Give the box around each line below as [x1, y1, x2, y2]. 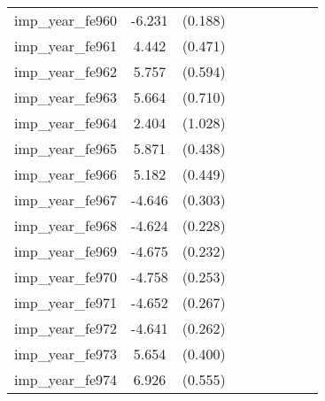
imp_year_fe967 [14, 189, 118, 210]
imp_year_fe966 [14, 164, 118, 184]
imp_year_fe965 [14, 138, 118, 158]
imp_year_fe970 [14, 266, 118, 287]
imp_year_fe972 [14, 318, 118, 338]
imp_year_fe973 [14, 343, 118, 364]
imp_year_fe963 [14, 87, 118, 107]
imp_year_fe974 [14, 369, 118, 389]
